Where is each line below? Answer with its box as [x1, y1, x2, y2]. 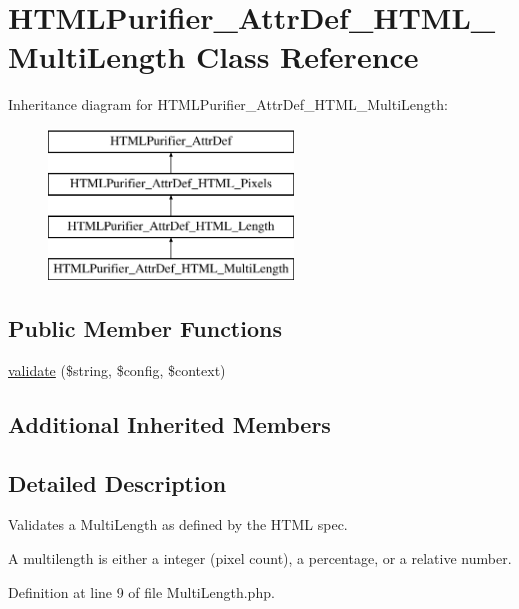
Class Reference [196, 36, 419, 77]
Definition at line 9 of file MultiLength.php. [8, 581, 275, 602]
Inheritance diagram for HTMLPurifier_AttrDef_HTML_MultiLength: [8, 94, 448, 115]
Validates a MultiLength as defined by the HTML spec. [8, 514, 348, 535]
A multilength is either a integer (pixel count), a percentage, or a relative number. [8, 548, 512, 569]
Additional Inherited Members [8, 408, 331, 439]
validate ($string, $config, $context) [8, 359, 226, 380]
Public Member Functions [8, 313, 282, 344]
